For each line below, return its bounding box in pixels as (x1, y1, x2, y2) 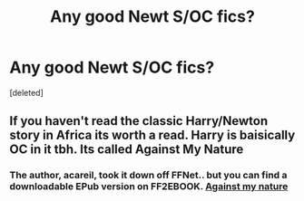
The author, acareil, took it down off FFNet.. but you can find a (9, 169, 288, 182)
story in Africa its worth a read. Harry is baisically (9, 128, 296, 143)
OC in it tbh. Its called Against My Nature (9, 142, 244, 158)
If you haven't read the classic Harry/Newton (9, 113, 269, 129)
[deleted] (9, 87, 44, 98)
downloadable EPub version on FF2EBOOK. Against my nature (9, 180, 289, 193)
